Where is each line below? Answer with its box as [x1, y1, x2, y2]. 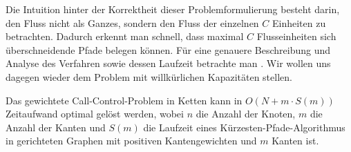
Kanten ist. [272, 133, 319, 148]
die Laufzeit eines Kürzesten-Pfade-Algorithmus [143, 120, 345, 134]
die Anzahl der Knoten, [196, 106, 296, 121]
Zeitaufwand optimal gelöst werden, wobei [6, 106, 184, 121]
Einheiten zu [272, 15, 326, 30]
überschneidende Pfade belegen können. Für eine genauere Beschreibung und [6, 42, 331, 57]
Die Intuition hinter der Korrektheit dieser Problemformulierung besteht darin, [6, 2, 340, 16]
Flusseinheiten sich [256, 29, 336, 44]
